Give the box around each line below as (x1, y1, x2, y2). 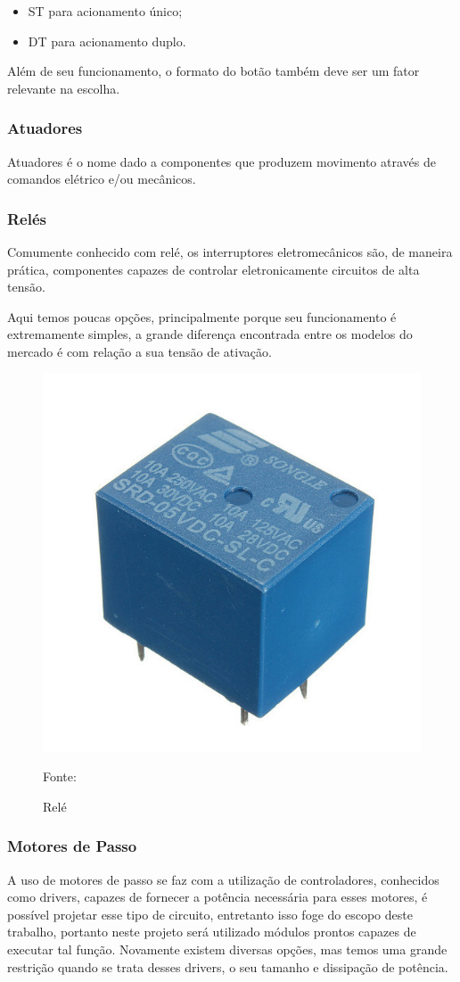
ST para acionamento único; (28, 2, 183, 20)
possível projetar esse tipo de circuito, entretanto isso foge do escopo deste (7, 904, 413, 923)
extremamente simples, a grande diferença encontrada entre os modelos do (7, 325, 413, 343)
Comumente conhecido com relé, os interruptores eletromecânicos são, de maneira (7, 243, 453, 260)
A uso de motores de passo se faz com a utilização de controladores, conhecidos (7, 870, 439, 888)
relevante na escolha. (7, 78, 120, 97)
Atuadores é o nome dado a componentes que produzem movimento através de (7, 152, 436, 170)
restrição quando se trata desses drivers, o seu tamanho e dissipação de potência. (7, 957, 448, 976)
